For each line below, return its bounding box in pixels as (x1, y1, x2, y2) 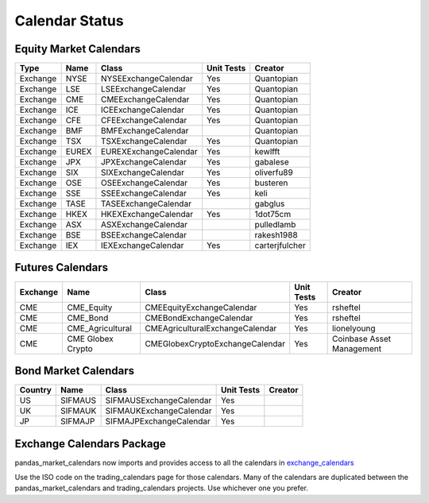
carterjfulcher (254, 240, 306, 251)
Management (331, 342, 382, 354)
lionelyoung (331, 323, 377, 334)
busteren (254, 177, 288, 188)
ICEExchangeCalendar (100, 104, 185, 115)
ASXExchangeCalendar (100, 219, 188, 230)
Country (19, 385, 52, 396)
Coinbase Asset (331, 333, 392, 344)
